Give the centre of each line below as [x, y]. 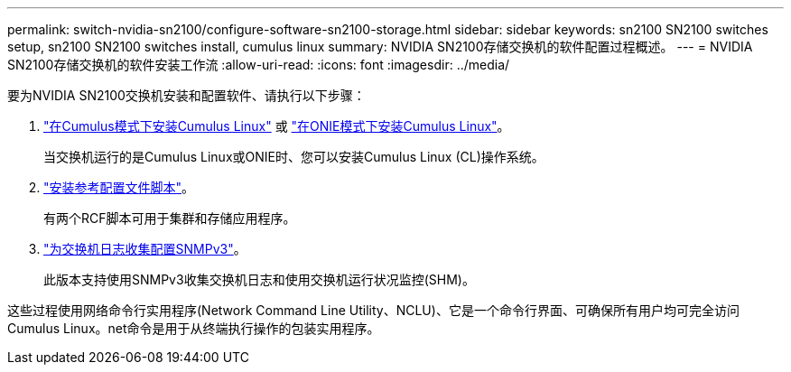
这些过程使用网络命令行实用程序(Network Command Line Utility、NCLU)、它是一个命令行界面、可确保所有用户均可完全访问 [373, 310]
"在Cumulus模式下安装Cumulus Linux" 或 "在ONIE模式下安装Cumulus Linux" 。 [277, 126]
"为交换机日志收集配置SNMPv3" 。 [145, 249]
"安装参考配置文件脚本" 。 [119, 187]
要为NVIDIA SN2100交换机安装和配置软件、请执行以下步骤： [186, 95]
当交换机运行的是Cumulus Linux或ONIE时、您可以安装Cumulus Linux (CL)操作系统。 [294, 157]
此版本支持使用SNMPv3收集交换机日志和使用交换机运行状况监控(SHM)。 [259, 279]
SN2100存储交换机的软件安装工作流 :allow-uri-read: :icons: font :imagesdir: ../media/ [259, 65]
